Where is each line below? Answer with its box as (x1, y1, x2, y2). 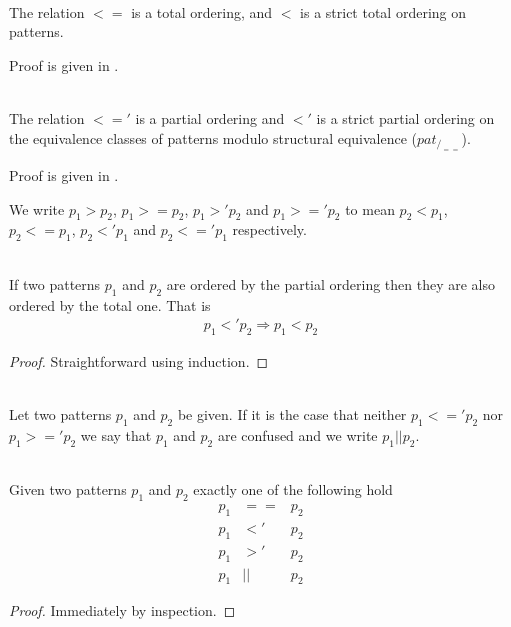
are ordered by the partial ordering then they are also (166, 273, 496, 294)
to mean (345, 198, 395, 219)
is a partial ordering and (135, 107, 285, 128)
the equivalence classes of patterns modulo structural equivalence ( (9, 127, 418, 148)
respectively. (232, 219, 307, 240)
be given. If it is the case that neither (177, 404, 407, 425)
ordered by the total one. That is (9, 294, 211, 315)
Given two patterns (9, 479, 127, 500)
